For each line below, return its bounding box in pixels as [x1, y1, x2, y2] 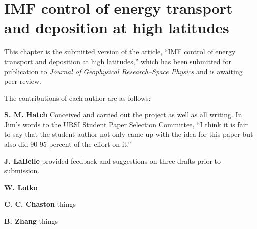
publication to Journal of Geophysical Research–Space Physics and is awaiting [4, 66, 243, 76]
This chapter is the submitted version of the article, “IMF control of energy [4, 46, 236, 57]
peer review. [4, 76, 41, 86]
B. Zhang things [4, 216, 58, 226]
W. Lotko [4, 182, 38, 192]
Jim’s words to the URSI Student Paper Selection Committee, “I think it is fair [4, 119, 248, 129]
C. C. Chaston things [4, 199, 76, 209]
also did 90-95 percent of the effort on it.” [4, 139, 131, 149]
